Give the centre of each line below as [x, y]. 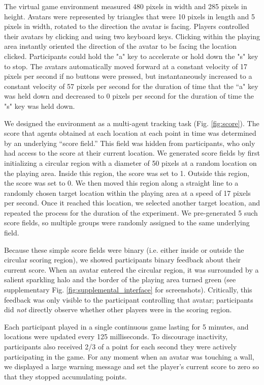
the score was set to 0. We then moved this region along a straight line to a [121, 183]
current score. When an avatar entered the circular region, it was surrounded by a [131, 269]
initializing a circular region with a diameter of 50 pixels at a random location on [130, 162]
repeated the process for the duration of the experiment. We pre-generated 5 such [131, 212]
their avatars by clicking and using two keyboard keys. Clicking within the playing [132, 36]
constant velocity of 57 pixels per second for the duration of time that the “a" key [131, 86]
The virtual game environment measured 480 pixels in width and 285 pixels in [126, 6]
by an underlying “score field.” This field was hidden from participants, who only [130, 143]
